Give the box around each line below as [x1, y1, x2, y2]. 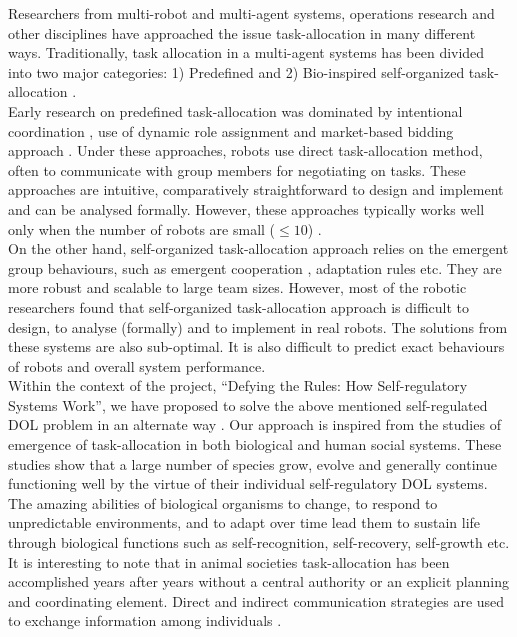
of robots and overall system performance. [8, 355, 266, 376]
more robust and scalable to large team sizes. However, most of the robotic [8, 277, 467, 298]
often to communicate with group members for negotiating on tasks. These [8, 159, 466, 180]
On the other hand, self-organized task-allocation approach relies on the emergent [8, 238, 509, 259]
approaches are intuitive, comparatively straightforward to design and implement [8, 179, 504, 200]
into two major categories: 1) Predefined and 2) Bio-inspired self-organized [8, 61, 465, 82]
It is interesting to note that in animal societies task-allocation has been [8, 551, 450, 572]
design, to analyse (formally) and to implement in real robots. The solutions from [8, 316, 508, 337]
